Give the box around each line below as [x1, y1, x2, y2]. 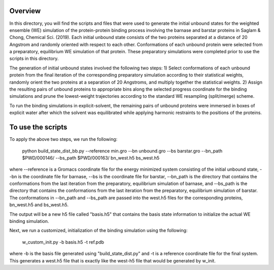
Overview [9, 7, 41, 15]
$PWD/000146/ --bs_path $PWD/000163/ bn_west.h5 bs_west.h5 [22, 155, 160, 161]
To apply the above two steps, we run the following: [9, 136, 118, 142]
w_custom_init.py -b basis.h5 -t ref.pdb [22, 239, 104, 245]
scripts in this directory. [9, 56, 59, 62]
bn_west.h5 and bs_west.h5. [9, 202, 68, 208]
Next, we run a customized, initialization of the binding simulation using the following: [9, 227, 188, 234]
